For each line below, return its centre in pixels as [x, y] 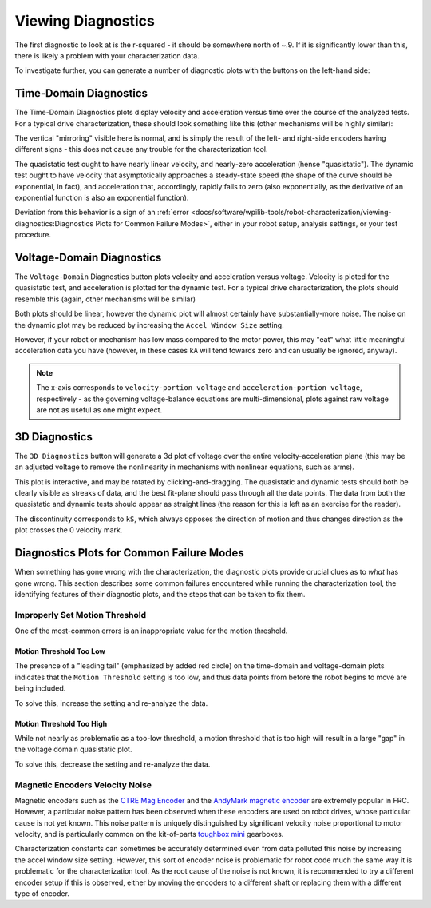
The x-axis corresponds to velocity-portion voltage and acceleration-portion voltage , [199, 388]
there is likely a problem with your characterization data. [107, 55]
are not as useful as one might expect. [99, 410]
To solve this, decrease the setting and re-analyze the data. [113, 764]
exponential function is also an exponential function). [102, 197]
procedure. [33, 235]
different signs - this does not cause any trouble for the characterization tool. [141, 149]
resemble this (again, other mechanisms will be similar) [105, 299]
